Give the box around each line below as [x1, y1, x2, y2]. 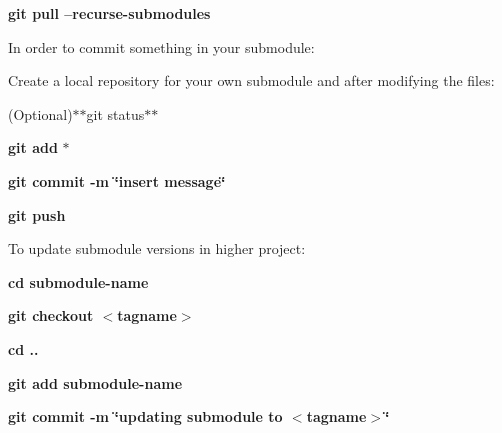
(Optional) [8, 103, 73, 124]
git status [86, 103, 145, 124]
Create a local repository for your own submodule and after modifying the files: [8, 70, 495, 91]
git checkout [8, 305, 94, 326]
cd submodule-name [8, 271, 149, 292]
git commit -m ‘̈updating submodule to [8, 406, 283, 427]
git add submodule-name [8, 372, 183, 393]
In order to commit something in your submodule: [8, 36, 315, 57]
